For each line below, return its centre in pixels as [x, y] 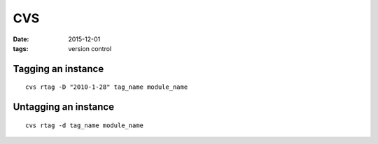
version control [90, 48]
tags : [21, 48]
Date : [21, 39]
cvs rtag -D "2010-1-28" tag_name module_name [107, 87]
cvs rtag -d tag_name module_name [84, 125]
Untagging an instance [64, 107]
